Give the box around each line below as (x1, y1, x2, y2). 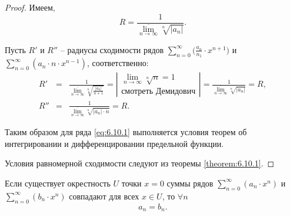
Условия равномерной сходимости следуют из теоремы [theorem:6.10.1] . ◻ (5, 157, 275, 169)
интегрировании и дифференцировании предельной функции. (5, 137, 224, 149)
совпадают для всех (69, 189, 139, 202)
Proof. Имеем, (5, 1, 55, 13)
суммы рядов (166, 176, 214, 189)
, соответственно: (86, 57, 149, 69)
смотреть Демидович (121, 87, 196, 96)
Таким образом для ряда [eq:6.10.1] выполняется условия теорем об (5, 126, 247, 138)
